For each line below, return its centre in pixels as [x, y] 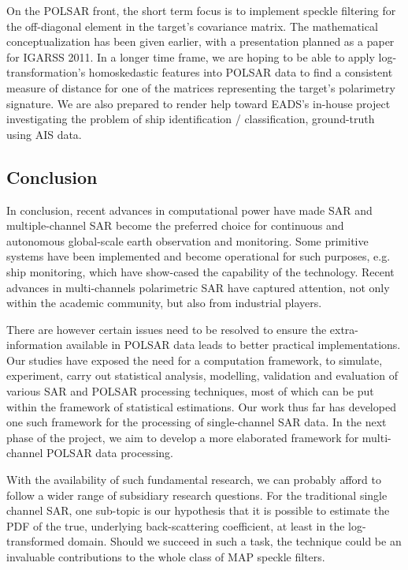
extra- [344, 329]
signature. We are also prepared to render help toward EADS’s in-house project [198, 103]
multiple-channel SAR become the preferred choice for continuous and [175, 225]
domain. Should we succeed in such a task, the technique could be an [235, 541]
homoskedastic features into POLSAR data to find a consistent [241, 72]
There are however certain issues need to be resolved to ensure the [167, 329]
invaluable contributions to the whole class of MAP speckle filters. [166, 557]
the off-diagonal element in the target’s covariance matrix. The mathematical [192, 26]
